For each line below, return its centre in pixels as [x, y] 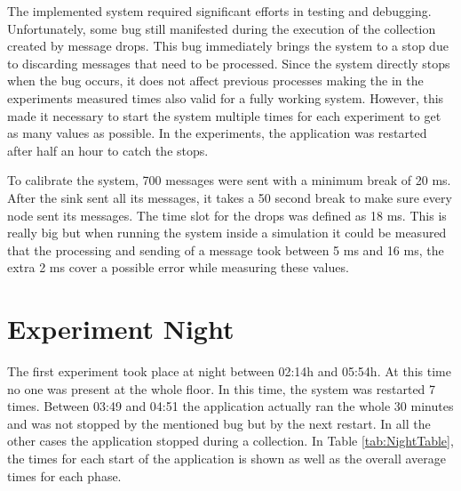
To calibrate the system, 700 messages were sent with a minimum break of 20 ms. [229, 180]
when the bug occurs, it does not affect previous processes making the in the [215, 80]
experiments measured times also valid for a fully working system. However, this [226, 97]
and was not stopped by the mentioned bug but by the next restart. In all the [219, 423]
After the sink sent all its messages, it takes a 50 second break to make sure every [230, 197]
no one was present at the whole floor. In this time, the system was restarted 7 [222, 388]
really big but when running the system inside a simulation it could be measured [227, 233]
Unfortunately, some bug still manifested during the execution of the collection [222, 28]
